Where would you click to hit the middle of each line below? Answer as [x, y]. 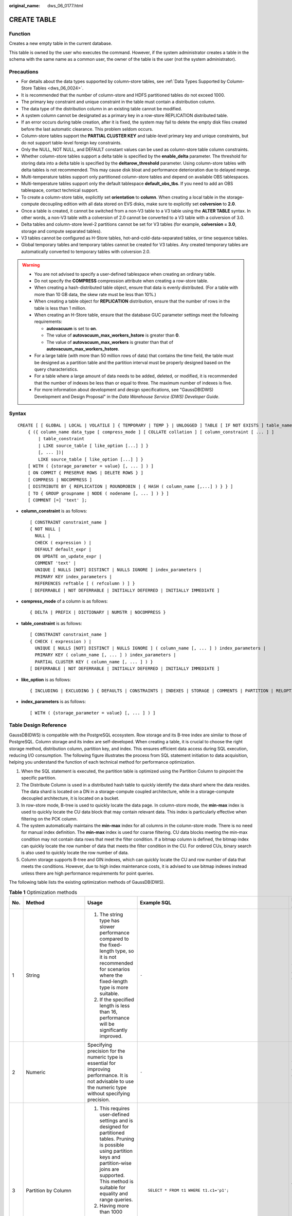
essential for [102, 1063]
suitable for [113, 1187]
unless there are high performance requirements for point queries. [88, 873]
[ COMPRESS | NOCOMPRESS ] [60, 480]
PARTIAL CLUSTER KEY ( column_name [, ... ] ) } [94, 662]
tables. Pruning [117, 1139]
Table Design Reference [38, 725]
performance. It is [108, 1075]
